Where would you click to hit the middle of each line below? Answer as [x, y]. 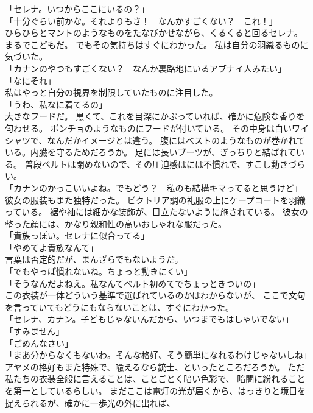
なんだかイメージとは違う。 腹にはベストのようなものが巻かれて [176, 140]
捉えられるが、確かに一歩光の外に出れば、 [90, 402]
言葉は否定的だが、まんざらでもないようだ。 [94, 259]
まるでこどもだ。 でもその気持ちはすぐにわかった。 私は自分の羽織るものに [157, 44]
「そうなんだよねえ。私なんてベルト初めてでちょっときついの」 [133, 283]
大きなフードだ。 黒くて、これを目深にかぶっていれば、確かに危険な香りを [155, 116]
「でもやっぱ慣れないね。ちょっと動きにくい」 [99, 271]
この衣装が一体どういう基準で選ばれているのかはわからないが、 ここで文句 [155, 295]
